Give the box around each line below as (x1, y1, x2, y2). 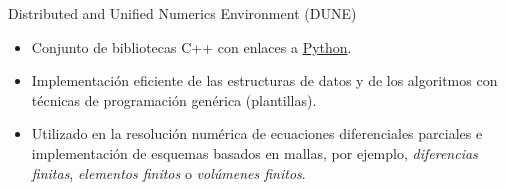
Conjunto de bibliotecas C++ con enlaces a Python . (31, 36, 352, 57)
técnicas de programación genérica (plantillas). (31, 89, 317, 110)
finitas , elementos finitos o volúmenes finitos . (31, 162, 306, 183)
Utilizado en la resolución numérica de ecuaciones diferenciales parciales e (31, 123, 483, 144)
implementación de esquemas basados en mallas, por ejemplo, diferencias (31, 142, 478, 163)
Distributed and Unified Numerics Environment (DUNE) (8, 3, 357, 23)
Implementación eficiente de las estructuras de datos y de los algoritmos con (31, 70, 498, 91)
